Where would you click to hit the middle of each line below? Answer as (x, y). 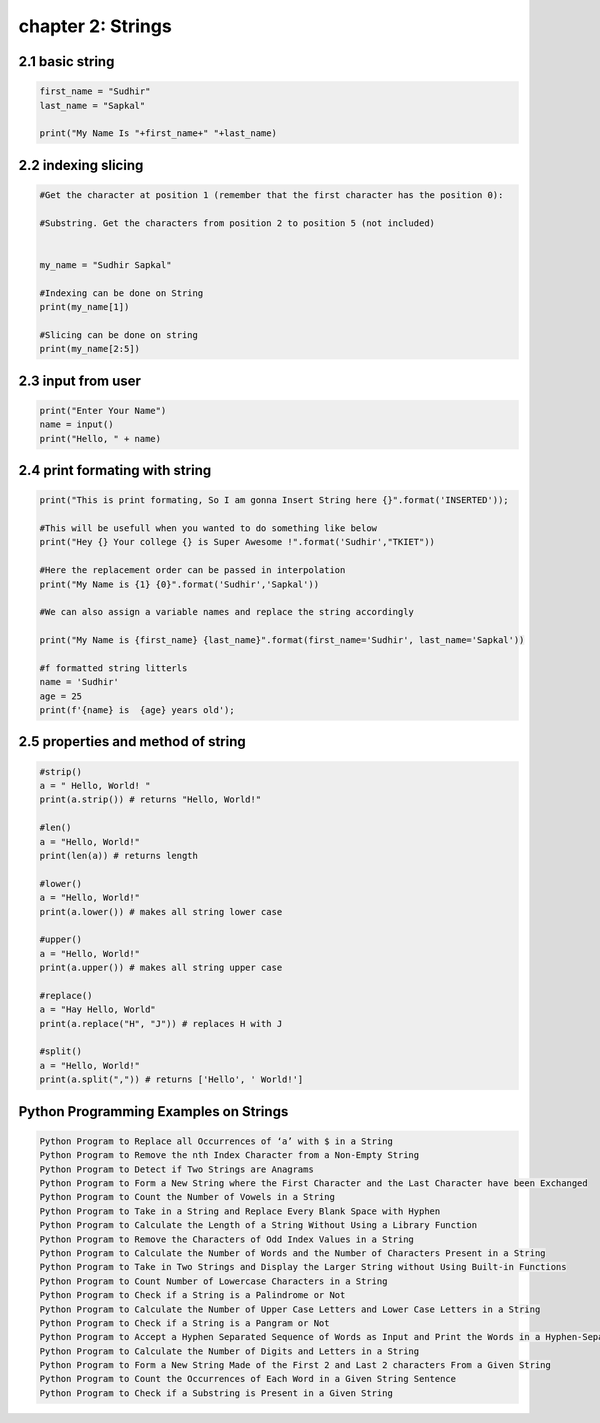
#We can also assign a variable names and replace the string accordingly (227, 612)
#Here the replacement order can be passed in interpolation (192, 570)
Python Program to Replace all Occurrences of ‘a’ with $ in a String (216, 1141)
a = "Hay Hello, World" (98, 1009)
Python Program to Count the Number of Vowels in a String (187, 1197)
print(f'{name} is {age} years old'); (137, 710)
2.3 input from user (80, 380)
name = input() (76, 424)
